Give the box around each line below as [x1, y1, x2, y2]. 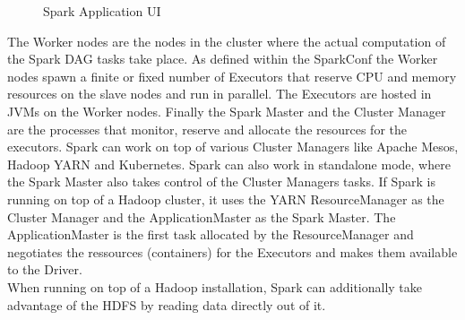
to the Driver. [7, 260, 82, 279]
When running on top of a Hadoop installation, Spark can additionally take [7, 277, 423, 296]
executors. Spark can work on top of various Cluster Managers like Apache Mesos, [7, 137, 459, 156]
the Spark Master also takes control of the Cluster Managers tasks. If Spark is [7, 172, 436, 191]
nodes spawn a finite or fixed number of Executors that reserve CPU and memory [7, 66, 457, 85]
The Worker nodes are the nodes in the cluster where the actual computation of [7, 31, 446, 50]
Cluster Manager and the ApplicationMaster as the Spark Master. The [7, 207, 396, 226]
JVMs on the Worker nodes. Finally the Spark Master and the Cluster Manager [7, 101, 446, 120]
